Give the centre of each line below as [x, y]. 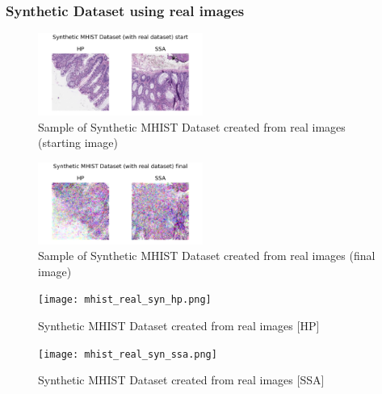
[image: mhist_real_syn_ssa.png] [128, 354]
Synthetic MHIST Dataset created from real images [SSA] [181, 380]
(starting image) [78, 143]
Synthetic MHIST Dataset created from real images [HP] [179, 325]
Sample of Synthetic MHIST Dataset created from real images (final [207, 256]
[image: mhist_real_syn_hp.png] [125, 300]
